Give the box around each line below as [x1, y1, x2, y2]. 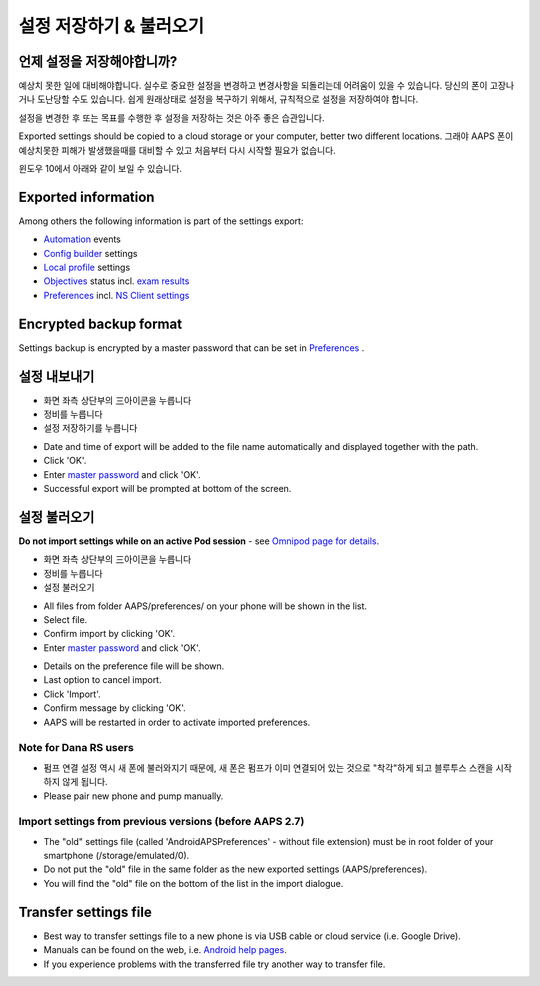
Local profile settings [43, 261, 131, 274]
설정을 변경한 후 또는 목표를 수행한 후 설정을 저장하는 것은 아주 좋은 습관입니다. [18, 111, 325, 124]
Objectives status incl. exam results [43, 275, 190, 287]
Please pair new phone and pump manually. [43, 790, 224, 802]
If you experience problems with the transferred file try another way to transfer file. [43, 958, 386, 970]
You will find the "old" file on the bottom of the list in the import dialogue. [43, 877, 344, 889]
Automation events [43, 233, 122, 245]
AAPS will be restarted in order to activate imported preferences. [43, 716, 311, 728]
